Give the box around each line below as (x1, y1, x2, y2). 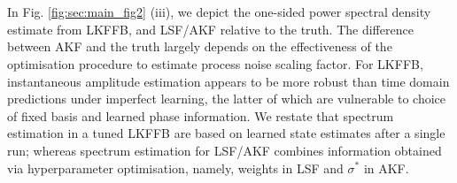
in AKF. (363, 158, 409, 177)
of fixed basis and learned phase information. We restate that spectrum (7, 106, 394, 125)
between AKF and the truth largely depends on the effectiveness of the (7, 37, 392, 56)
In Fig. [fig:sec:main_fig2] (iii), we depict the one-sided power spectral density (7, 3, 431, 21)
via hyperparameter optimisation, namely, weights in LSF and (7, 158, 344, 177)
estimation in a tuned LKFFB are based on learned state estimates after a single (7, 124, 445, 142)
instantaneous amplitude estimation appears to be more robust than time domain (7, 72, 450, 90)
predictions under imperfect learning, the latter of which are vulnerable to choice (7, 89, 446, 108)
